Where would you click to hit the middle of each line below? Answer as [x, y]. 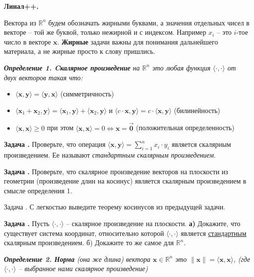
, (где [242, 259]
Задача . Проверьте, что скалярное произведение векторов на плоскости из [116, 171]
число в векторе [28, 41]
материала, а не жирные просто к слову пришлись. [80, 51]
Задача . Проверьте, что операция [55, 144]
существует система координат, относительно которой [84, 233]
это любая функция [181, 67]
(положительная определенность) [185, 127]
